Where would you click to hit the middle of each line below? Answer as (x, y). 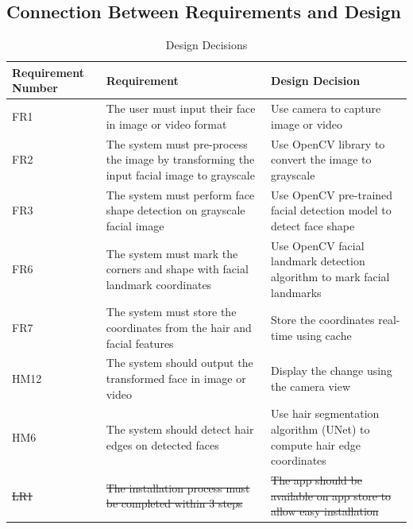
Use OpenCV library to (328, 143)
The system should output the (179, 363)
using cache (324, 335)
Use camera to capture (326, 108)
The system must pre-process (177, 143)
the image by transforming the (180, 159)
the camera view (311, 386)
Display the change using (332, 371)
